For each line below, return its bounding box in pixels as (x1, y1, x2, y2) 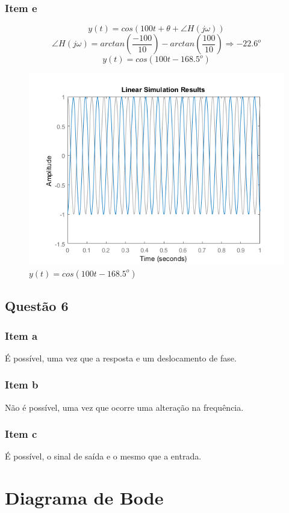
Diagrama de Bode (5, 485, 164, 510)
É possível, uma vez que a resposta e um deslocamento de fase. (5, 351, 237, 364)
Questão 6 (5, 296, 69, 315)
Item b (5, 377, 39, 392)
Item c (5, 426, 37, 441)
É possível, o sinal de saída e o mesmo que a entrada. (5, 450, 202, 462)
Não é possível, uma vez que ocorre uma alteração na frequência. (5, 401, 244, 413)
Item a (5, 328, 38, 343)
